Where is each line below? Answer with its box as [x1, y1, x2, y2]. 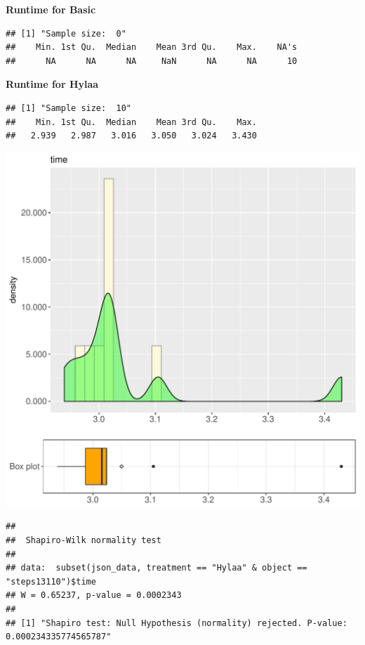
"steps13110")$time [6, 576, 96, 587]
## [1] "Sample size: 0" [6, 28, 126, 39]
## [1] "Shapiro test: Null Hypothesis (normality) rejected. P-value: [6, 618, 347, 628]
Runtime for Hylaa [6, 77, 99, 91]
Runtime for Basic [6, 2, 96, 16]
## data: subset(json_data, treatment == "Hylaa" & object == [6, 563, 307, 573]
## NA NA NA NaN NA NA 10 [6, 56, 298, 66]
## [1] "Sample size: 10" [6, 103, 131, 113]
